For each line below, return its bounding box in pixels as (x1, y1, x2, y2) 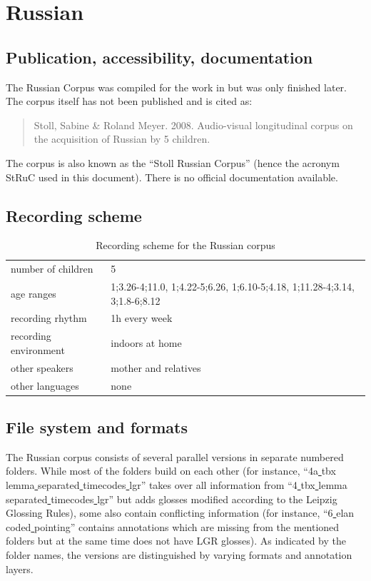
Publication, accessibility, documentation (6, 46, 313, 68)
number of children (11, 261, 93, 276)
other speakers (11, 360, 73, 375)
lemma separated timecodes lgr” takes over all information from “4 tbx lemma (6, 478, 347, 492)
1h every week (111, 310, 173, 325)
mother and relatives (111, 360, 201, 375)
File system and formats (6, 416, 188, 438)
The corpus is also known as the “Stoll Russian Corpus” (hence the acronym (6, 155, 340, 170)
